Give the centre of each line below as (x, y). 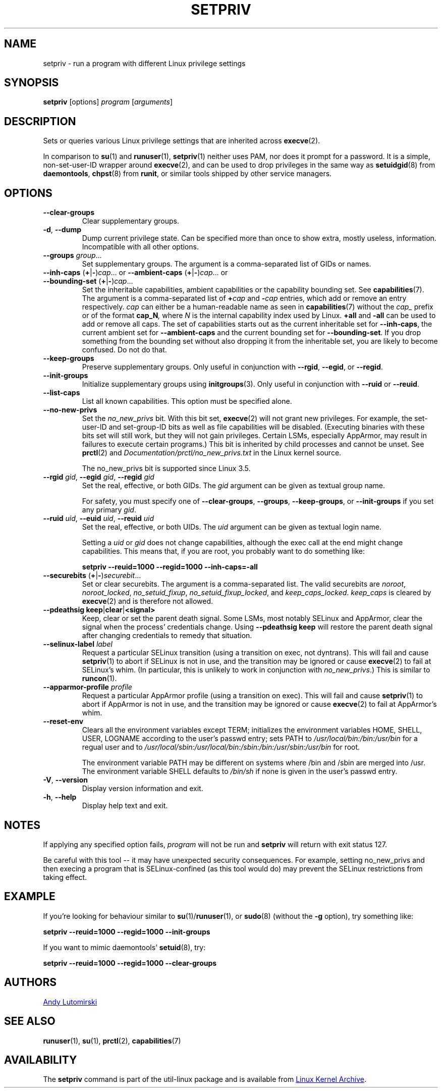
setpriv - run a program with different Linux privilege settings (144, 63)
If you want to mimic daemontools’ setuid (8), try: (124, 947)
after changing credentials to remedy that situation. (167, 636)
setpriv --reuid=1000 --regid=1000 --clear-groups (130, 963)
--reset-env (63, 721)
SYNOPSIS (32, 83)
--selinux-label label (78, 644)
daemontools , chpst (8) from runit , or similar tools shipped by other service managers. (187, 174)
